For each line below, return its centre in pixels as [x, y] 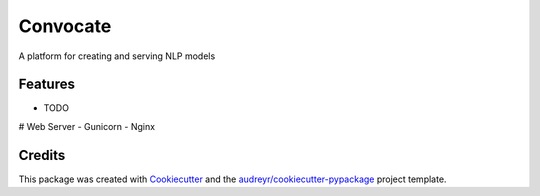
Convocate [65, 26]
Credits [42, 155]
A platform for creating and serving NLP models [117, 56]
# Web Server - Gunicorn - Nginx [86, 126]
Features [46, 84]
